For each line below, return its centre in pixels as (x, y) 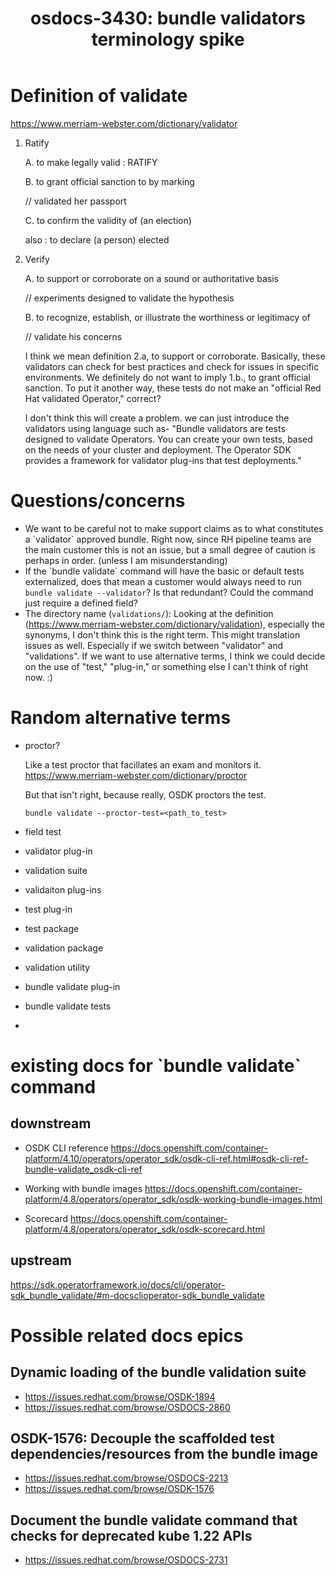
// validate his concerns (73, 336)
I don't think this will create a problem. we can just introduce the (157, 418)
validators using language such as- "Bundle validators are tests (155, 428)
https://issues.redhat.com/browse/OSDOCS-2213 (126, 1478)
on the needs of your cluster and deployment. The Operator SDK (158, 449)
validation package (64, 948)
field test (43, 831)
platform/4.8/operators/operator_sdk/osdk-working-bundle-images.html (173, 1199)
